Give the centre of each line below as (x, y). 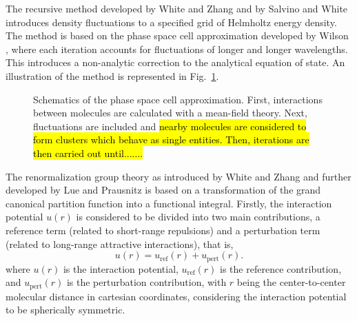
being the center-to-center (291, 282)
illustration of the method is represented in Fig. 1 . (112, 75)
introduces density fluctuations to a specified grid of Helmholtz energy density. (171, 22)
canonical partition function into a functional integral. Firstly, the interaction (169, 203)
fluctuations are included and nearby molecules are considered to (170, 126)
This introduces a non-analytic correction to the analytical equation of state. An (175, 62)
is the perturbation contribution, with (146, 282)
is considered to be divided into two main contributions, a (198, 217)
